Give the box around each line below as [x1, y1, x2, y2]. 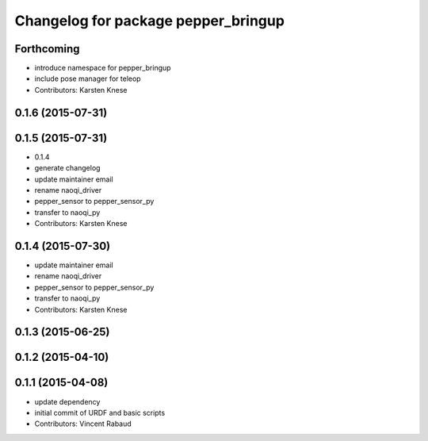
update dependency [34, 397, 101, 406]
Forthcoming [14, 42, 80, 56]
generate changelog [34, 163, 101, 173]
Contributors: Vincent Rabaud [34, 419, 132, 428]
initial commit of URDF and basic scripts [34, 408, 166, 417]
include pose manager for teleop [34, 74, 142, 83]
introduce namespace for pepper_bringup [34, 63, 171, 73]
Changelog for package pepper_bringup [14, 12, 285, 29]
